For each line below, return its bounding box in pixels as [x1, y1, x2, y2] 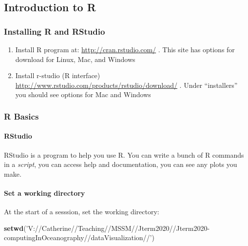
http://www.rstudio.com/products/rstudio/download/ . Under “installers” [15, 80, 238, 90]
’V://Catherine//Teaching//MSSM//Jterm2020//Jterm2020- [26, 223, 210, 233]
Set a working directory [4, 187, 85, 198]
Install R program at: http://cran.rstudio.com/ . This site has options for [15, 44, 235, 54]
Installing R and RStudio [4, 25, 105, 37]
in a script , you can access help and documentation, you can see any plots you [4, 159, 237, 169]
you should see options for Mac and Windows [15, 89, 151, 100]
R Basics [4, 110, 39, 122]
